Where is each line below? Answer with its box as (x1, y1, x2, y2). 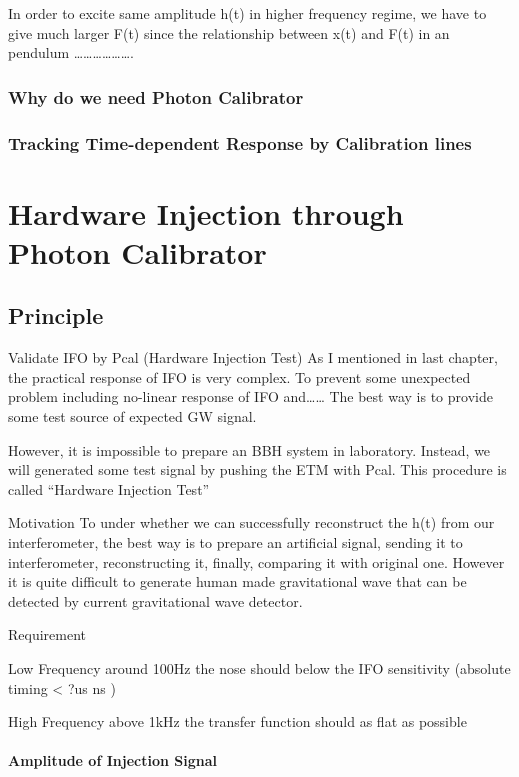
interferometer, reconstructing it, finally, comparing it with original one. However (8, 551, 505, 572)
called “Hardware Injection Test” (8, 478, 210, 499)
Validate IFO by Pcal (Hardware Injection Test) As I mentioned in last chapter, (8, 347, 498, 368)
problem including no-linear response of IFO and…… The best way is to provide (8, 386, 493, 407)
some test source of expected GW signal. (8, 406, 257, 427)
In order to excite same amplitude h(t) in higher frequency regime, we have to (8, 3, 487, 23)
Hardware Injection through (8, 192, 404, 233)
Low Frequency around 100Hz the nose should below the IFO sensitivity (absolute (8, 657, 511, 678)
